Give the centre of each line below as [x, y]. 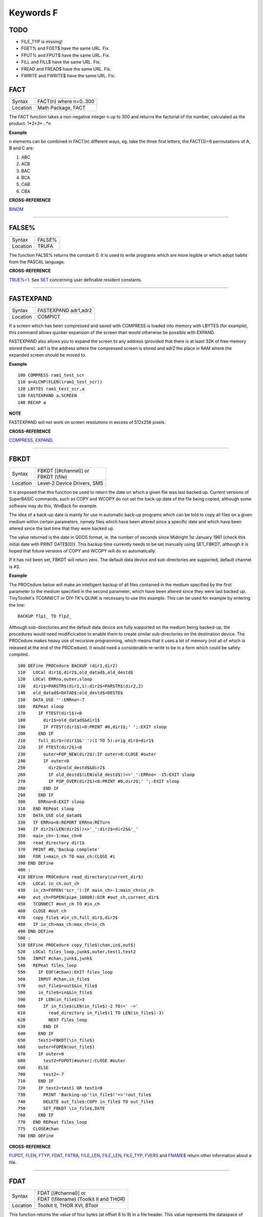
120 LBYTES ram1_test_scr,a [51, 389]
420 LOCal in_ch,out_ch [49, 884]
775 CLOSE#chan [38, 1129]
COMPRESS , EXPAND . [31, 440]
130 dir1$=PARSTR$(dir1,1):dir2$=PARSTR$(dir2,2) [81, 686]
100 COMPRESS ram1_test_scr [51, 375]
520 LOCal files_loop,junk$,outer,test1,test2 [77, 951]
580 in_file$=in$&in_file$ [55, 993]
